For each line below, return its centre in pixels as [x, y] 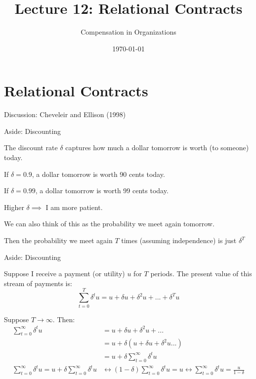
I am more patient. [74, 207]
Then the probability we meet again [58, 240]
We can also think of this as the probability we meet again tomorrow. [109, 224]
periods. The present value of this [201, 274]
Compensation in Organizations [128, 32]
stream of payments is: [38, 283]
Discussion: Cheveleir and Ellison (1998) [65, 114]
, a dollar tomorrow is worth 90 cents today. [98, 174]
